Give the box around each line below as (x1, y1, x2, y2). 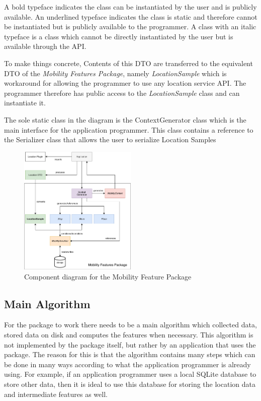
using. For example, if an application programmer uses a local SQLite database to (4, 369, 256, 379)
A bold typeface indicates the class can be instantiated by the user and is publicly (4, 2, 257, 12)
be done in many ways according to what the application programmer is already (4, 359, 251, 369)
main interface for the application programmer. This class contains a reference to (4, 124, 253, 135)
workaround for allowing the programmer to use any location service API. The (4, 78, 246, 88)
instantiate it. (4, 97, 46, 108)
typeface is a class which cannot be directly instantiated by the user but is (4, 31, 233, 41)
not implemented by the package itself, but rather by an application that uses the (4, 339, 256, 350)
